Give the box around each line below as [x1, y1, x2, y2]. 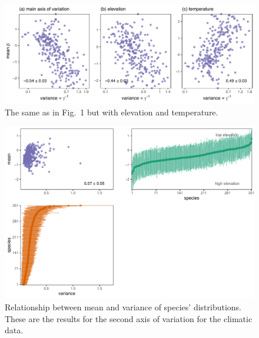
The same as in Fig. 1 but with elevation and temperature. [5, 106, 218, 118]
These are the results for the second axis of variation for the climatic [5, 312, 253, 324]
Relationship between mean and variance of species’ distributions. [5, 301, 241, 313]
